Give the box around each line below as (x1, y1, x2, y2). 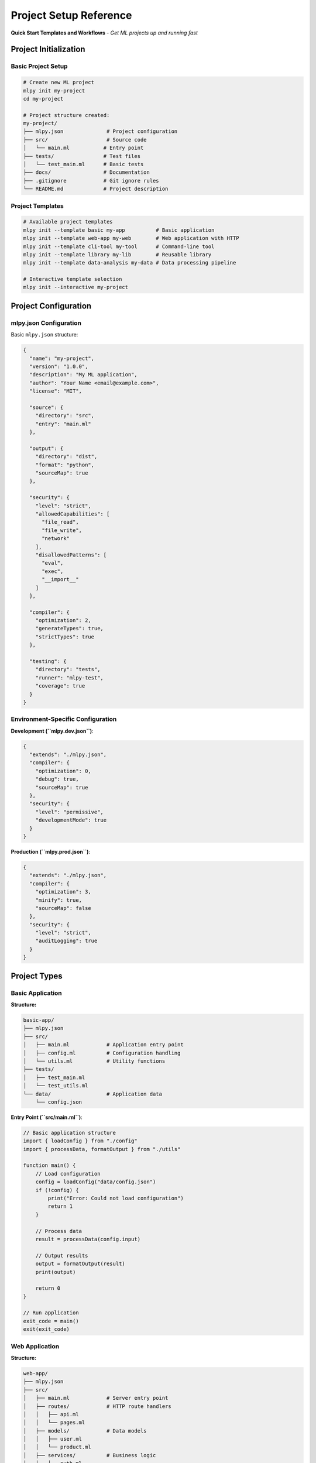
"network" (42, 535, 70, 542)
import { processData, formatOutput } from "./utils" (23, 1146, 181, 1152)
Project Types (11, 971, 63, 981)
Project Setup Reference (11, 9, 132, 22)
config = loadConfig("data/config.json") (35, 1179, 156, 1185)
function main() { (23, 1162, 76, 1169)
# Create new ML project (23, 79, 95, 86)
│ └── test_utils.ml (23, 1083, 88, 1089)
